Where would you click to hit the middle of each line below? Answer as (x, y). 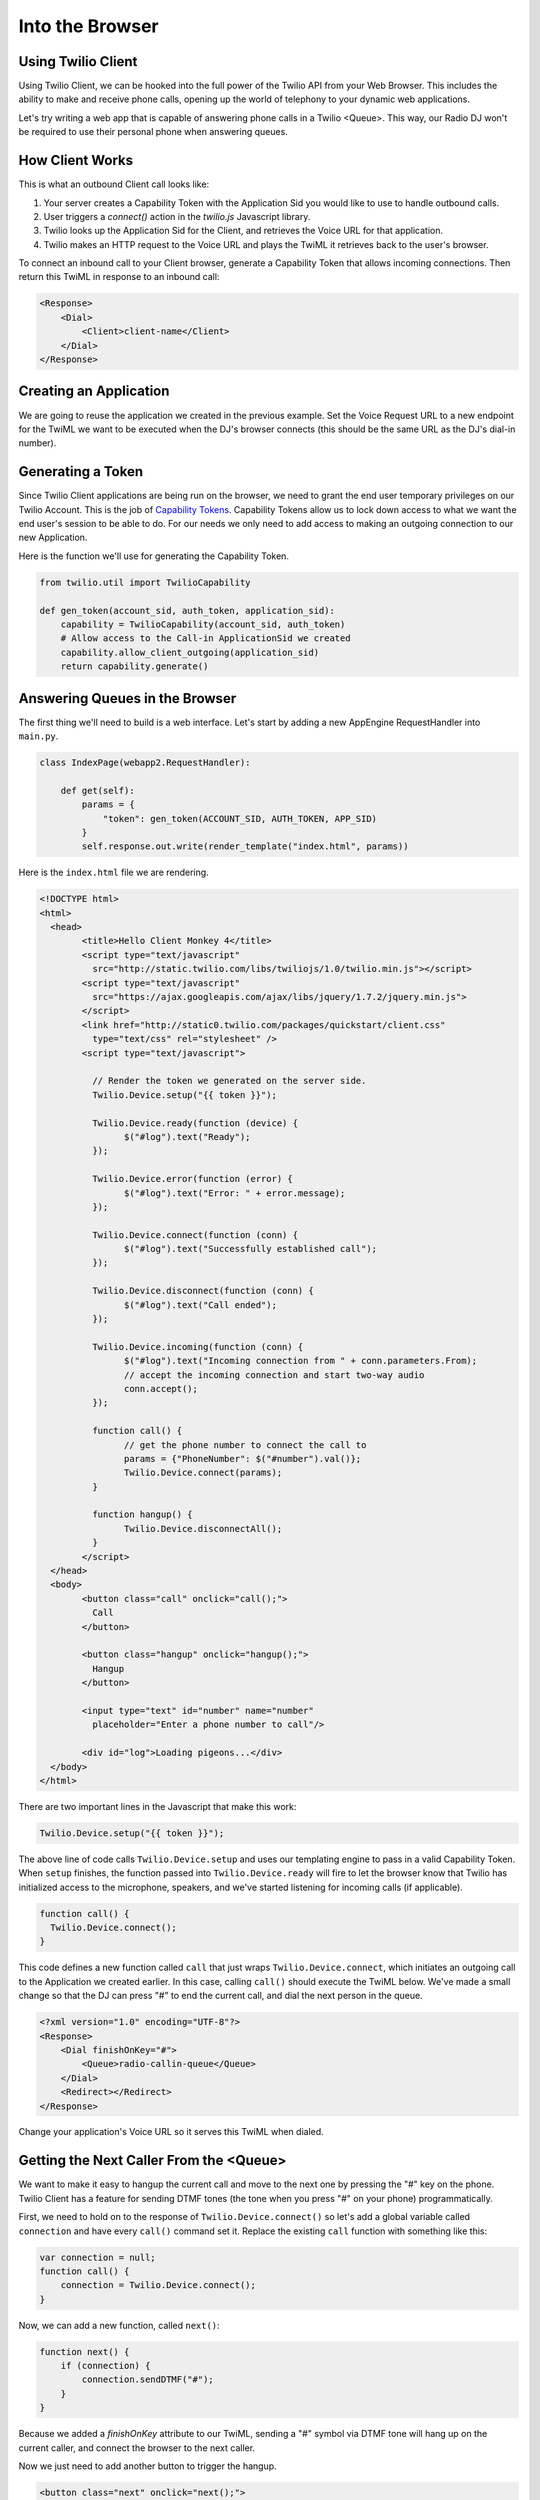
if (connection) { (105, 2366)
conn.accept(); (161, 1388)
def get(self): (97, 790)
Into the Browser (88, 26)
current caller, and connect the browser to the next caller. (136, 2447)
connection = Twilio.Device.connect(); (158, 2285)
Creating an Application (94, 391)
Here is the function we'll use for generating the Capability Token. (154, 556)
